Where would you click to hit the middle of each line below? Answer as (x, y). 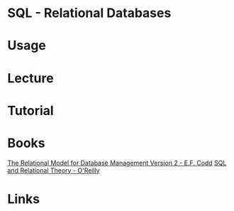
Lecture (31, 78)
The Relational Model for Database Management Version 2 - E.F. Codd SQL (117, 163)
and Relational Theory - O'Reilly (54, 170)
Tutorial (31, 110)
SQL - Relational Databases (89, 13)
